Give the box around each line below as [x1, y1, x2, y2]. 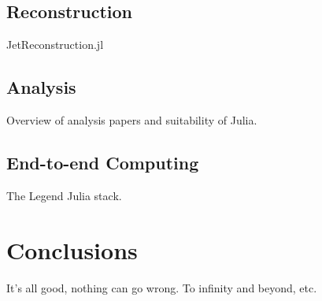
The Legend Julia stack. [6, 187, 122, 203]
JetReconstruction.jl [6, 36, 104, 53]
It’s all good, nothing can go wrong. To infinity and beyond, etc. [6, 279, 317, 295]
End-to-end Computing [6, 150, 199, 174]
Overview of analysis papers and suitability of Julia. [6, 112, 257, 128]
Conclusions [6, 233, 138, 266]
